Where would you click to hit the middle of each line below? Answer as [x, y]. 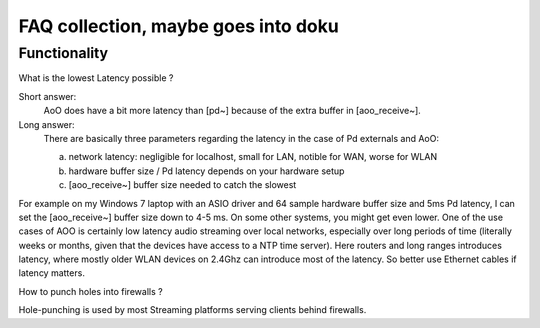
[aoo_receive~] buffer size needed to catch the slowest [182, 185]
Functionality [63, 53]
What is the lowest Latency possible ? [96, 78]
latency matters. [51, 273]
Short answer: [47, 96]
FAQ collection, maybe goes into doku [178, 26]
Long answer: [46, 124]
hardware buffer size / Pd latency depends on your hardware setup [206, 171]
